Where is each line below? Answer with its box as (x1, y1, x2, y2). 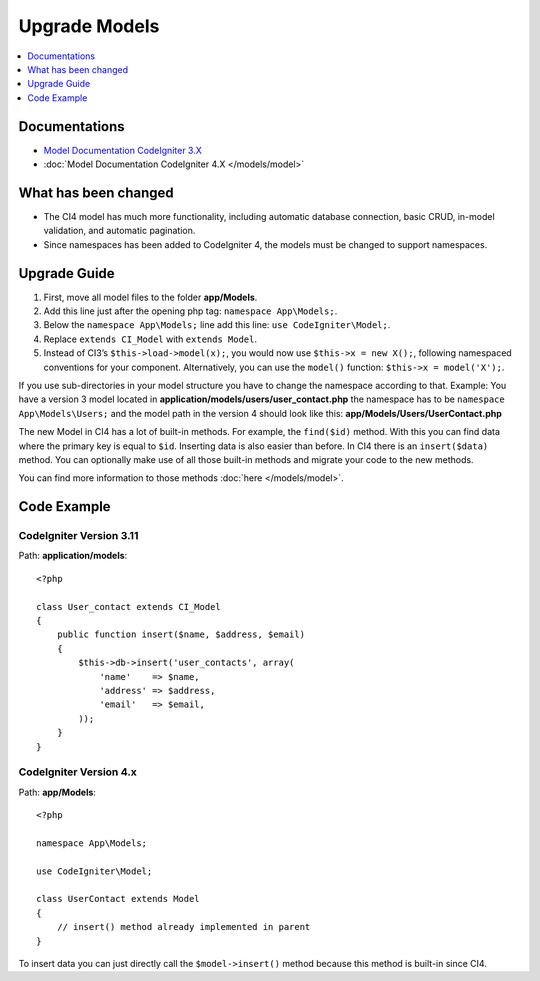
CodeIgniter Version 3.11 (18, 529, 139, 543)
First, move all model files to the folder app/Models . (43, 291, 258, 303)
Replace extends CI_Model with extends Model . (43, 333, 257, 345)
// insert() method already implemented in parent (56, 921, 311, 933)
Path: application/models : (18, 550, 128, 562)
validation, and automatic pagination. (43, 225, 196, 237)
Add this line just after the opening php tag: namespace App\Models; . (43, 305, 338, 317)
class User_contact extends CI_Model (36, 601, 222, 612)
